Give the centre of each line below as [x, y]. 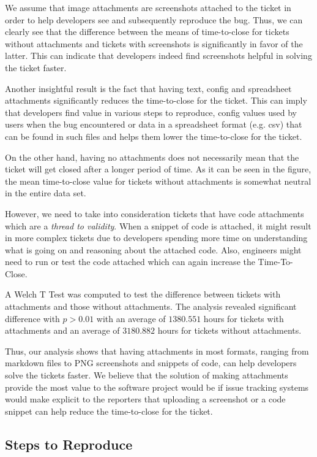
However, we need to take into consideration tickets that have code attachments [155, 213]
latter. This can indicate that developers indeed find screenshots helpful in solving [158, 56]
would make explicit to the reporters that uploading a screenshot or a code [145, 399]
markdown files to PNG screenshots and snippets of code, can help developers [151, 363]
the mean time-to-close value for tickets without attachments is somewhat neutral [158, 181]
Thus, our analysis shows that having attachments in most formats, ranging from [157, 351]
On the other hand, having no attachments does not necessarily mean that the [152, 157]
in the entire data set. [46, 193]
